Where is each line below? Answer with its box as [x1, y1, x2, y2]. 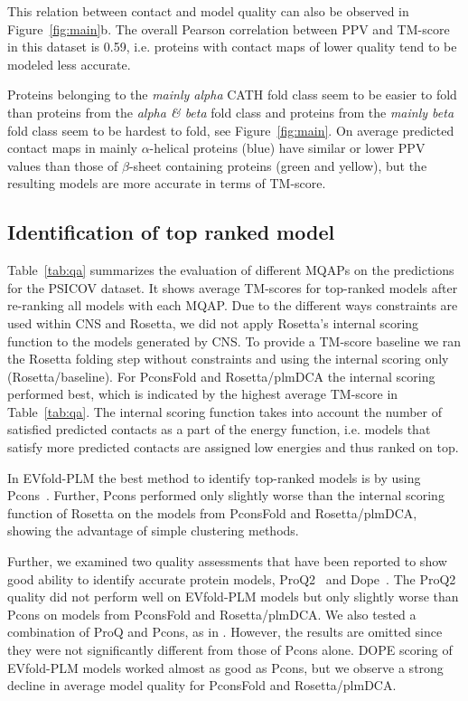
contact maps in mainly [7, 138, 137, 157]
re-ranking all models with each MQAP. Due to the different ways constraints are [7, 296, 458, 315]
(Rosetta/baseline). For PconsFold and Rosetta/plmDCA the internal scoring [7, 366, 435, 385]
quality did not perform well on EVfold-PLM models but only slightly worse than [7, 587, 459, 606]
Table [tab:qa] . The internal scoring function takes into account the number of [7, 402, 443, 421]
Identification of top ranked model [7, 218, 335, 246]
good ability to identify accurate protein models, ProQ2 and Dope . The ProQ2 [7, 569, 456, 588]
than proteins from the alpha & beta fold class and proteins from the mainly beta [7, 102, 454, 121]
